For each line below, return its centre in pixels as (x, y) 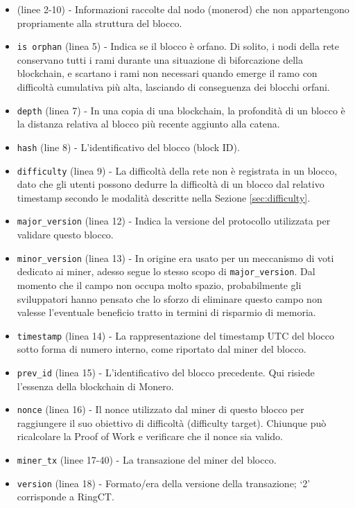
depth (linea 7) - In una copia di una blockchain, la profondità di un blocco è (181, 110)
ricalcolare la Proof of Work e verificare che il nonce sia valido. (150, 436)
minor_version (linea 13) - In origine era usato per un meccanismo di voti (175, 257)
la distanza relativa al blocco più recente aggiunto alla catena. (148, 124)
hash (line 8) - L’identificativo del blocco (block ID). (128, 147)
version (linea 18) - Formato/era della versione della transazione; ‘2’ (164, 483)
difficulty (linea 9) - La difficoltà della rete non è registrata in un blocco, (177, 170)
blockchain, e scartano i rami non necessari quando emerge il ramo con (167, 73)
